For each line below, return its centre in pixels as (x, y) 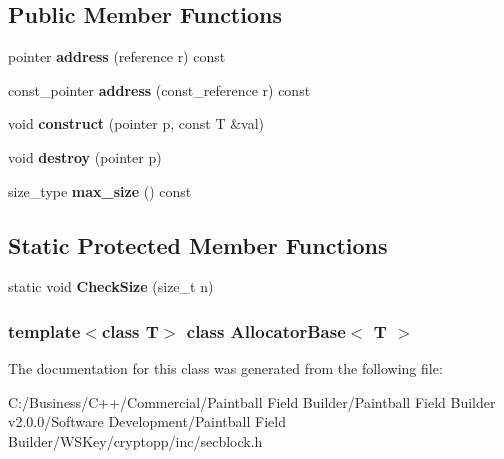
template (44, 330)
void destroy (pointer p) (85, 156)
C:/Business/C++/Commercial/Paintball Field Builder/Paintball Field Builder (252, 401)
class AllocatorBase (266, 330)
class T (130, 330)
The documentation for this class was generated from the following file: (225, 368)
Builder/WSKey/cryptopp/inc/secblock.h (135, 440)
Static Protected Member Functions (198, 244)
